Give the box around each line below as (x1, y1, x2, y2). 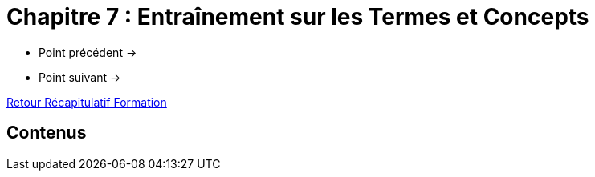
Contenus (6, 123, 87, 143)
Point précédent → (39, 45, 137, 59)
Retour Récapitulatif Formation (6, 95, 167, 109)
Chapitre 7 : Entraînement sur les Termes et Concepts (6, 3, 589, 30)
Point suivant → (39, 70, 121, 84)
